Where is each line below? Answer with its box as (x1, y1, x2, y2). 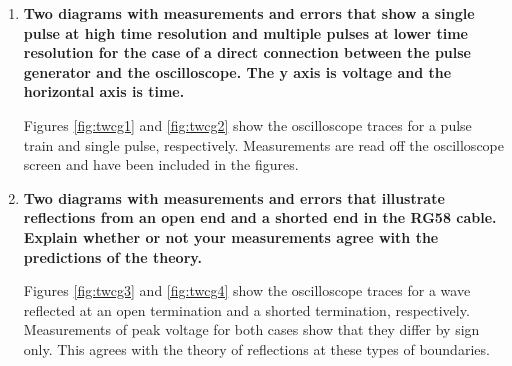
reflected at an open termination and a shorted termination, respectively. (23, 299, 470, 320)
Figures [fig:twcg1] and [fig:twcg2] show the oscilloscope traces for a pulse (23, 114, 472, 135)
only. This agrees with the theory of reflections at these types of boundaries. (23, 338, 490, 359)
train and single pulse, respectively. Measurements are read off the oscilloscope (23, 134, 504, 155)
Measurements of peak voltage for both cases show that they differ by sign (23, 319, 480, 340)
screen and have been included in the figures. (23, 154, 299, 175)
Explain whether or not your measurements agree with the (23, 226, 439, 247)
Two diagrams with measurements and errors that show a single (23, 3, 475, 23)
